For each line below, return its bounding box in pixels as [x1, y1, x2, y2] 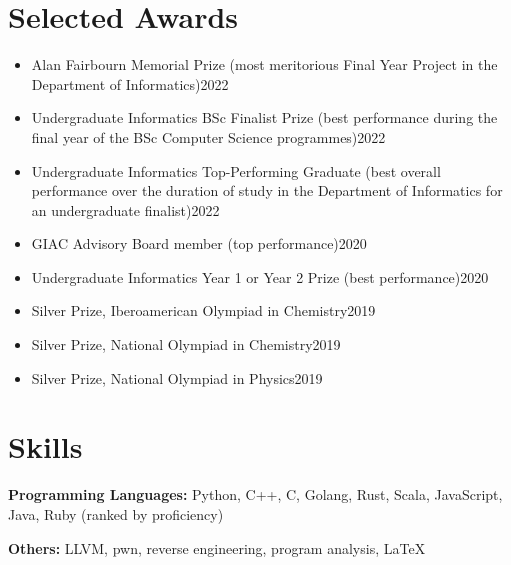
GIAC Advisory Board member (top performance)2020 [31, 233, 367, 254]
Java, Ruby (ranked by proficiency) [8, 503, 224, 524]
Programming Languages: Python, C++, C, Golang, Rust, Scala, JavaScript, [8, 484, 503, 505]
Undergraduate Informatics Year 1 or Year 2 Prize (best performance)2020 [31, 266, 489, 287]
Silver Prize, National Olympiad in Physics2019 [31, 367, 323, 388]
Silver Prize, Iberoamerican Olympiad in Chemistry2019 [31, 300, 376, 321]
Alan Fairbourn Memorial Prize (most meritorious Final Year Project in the [31, 54, 498, 75]
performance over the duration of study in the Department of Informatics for [31, 180, 503, 201]
